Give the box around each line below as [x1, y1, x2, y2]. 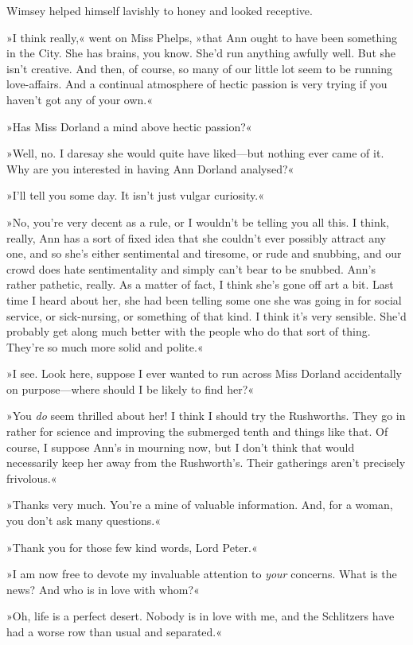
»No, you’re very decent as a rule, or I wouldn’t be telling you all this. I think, [6, 213, 389, 230]
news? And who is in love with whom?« [6, 581, 200, 597]
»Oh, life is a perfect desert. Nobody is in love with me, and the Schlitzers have [6, 608, 395, 624]
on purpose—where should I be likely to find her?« [6, 380, 255, 397]
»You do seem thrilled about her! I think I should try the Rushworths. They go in [6, 407, 406, 424]
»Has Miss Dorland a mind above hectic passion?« [6, 118, 252, 134]
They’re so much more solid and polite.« [6, 338, 204, 355]
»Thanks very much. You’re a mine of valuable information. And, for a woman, [6, 496, 393, 513]
